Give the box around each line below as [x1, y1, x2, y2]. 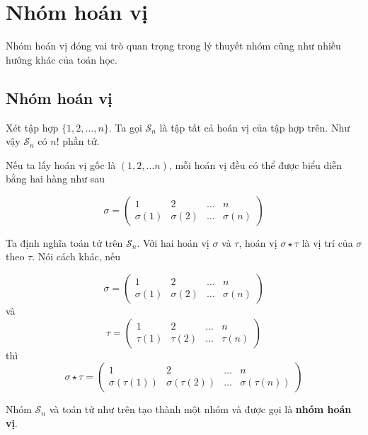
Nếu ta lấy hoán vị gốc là [6, 157, 116, 172]
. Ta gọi [108, 120, 142, 134]
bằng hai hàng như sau [6, 171, 105, 186]
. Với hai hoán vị [137, 235, 209, 250]
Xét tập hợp [6, 120, 59, 134]
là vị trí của [301, 235, 353, 250]
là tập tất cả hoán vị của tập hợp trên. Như [159, 120, 350, 134]
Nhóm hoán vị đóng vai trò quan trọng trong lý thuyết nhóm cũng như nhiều [6, 38, 341, 53]
